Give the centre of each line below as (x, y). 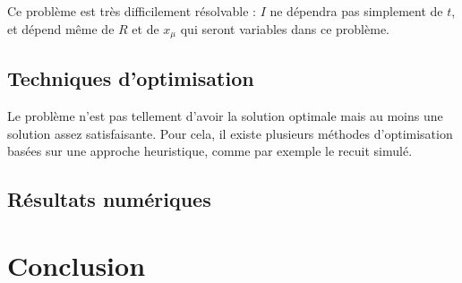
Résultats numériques (109, 199)
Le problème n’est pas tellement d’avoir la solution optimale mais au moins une (225, 116)
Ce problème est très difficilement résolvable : (132, 11)
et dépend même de (61, 28)
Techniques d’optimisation (131, 78)
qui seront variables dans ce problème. (285, 28)
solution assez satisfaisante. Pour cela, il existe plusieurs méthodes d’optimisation (230, 133)
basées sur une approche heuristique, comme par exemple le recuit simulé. (210, 151)
